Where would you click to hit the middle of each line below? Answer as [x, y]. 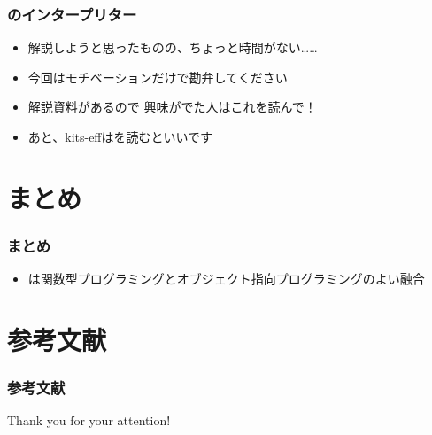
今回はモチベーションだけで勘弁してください [158, 77]
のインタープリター [72, 14]
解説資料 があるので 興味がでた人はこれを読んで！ [172, 107]
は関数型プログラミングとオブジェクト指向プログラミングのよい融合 [226, 279]
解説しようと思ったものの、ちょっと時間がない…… [173, 47]
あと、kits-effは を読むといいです [120, 136]
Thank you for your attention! [89, 420]
